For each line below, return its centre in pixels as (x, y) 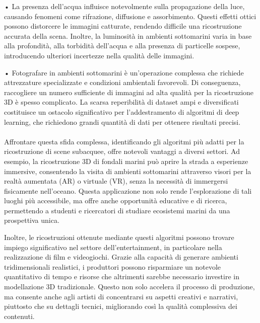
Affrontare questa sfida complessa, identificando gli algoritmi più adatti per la (124, 141)
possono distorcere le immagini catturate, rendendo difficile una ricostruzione (123, 26)
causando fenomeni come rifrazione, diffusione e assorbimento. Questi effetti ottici (130, 16)
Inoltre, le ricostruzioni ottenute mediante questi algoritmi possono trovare (119, 237)
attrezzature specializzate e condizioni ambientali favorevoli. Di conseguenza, (122, 82)
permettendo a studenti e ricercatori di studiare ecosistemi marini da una (117, 210)
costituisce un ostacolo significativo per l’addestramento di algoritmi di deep (122, 111)
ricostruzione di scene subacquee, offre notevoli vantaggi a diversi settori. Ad (122, 151)
